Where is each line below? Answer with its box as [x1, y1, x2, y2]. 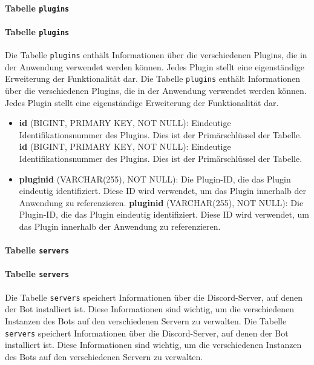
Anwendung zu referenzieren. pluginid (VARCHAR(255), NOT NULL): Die [19, 196, 304, 209]
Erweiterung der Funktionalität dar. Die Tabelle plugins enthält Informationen [5, 72, 301, 85]
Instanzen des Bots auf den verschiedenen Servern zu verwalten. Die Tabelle [5, 314, 287, 327]
